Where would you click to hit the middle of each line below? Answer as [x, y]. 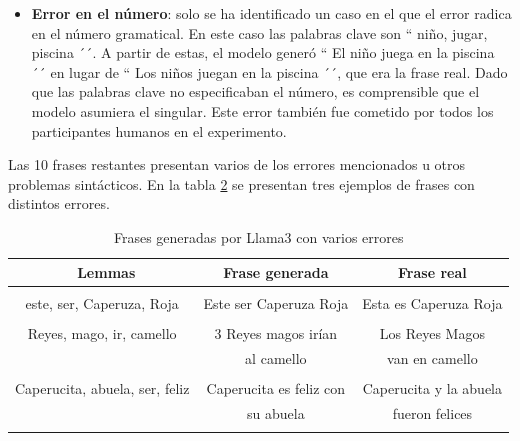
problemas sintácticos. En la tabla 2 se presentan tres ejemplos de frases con [241, 183]
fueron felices [432, 412]
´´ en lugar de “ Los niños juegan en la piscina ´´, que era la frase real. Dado [269, 71]
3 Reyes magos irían [276, 332]
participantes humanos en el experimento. [159, 130]
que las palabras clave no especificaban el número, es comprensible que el [255, 91]
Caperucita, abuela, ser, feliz [102, 387]
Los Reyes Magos [432, 332]
